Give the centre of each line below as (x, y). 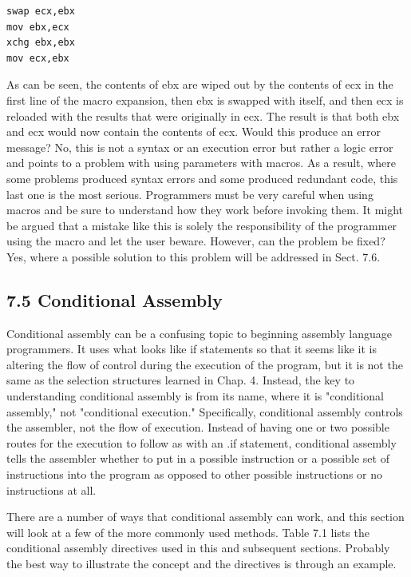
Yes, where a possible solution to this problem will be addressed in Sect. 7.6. (194, 256)
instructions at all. (51, 489)
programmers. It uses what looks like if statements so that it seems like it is (192, 349)
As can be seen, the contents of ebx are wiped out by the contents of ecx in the (200, 84)
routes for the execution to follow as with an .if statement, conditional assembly (202, 442)
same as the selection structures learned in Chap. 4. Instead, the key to (181, 380)
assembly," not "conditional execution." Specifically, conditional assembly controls (205, 411)
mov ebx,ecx (38, 27)
